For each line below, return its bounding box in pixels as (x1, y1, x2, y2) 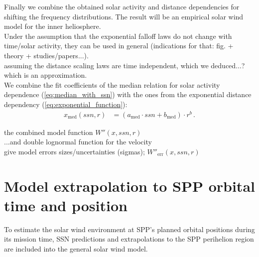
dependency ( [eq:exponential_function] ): (4, 99, 128, 109)
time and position (4, 195, 128, 215)
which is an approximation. (4, 70, 87, 80)
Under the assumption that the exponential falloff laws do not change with (4, 30, 232, 41)
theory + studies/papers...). (4, 50, 89, 60)
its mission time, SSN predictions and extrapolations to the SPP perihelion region (4, 234, 254, 244)
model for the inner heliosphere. (4, 21, 101, 31)
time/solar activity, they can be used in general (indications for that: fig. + (4, 40, 234, 51)
